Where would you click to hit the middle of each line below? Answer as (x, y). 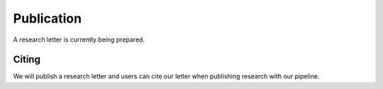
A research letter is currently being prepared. (79, 40)
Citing (27, 60)
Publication (47, 18)
